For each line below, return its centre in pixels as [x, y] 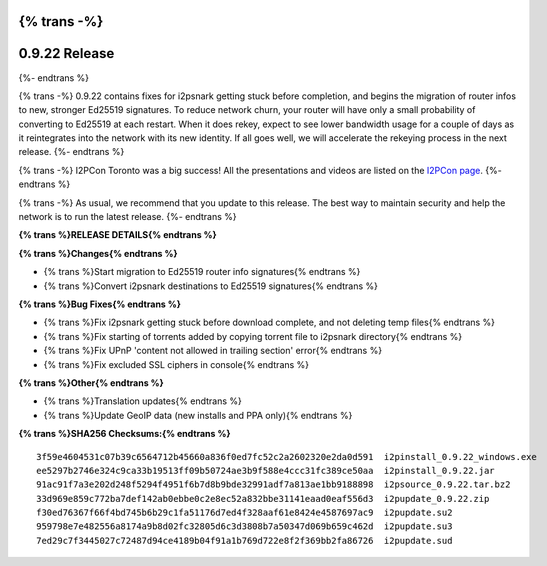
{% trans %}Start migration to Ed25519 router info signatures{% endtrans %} [202, 272]
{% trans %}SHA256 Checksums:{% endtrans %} [124, 434]
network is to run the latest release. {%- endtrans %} [127, 217]
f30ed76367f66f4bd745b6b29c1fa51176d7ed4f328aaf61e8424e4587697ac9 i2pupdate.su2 [244, 513]
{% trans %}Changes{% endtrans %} [98, 253]
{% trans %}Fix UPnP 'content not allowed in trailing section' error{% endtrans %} [213, 351]
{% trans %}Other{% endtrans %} [91, 382]
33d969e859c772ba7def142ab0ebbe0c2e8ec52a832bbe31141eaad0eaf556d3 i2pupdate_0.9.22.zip [263, 498]
